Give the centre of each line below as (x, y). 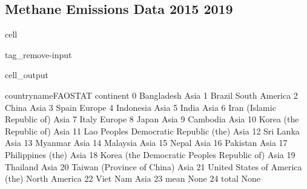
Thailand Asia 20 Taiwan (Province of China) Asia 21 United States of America (153, 166)
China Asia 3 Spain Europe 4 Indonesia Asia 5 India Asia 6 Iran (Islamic (140, 107)
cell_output (27, 75)
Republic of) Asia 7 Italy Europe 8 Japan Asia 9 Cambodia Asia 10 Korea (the (152, 119)
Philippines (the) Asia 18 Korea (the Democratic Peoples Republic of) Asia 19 (150, 154)
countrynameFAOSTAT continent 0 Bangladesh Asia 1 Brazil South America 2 (151, 95)
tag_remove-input (38, 54)
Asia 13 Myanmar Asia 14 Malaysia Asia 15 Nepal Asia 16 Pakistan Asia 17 (146, 143)
